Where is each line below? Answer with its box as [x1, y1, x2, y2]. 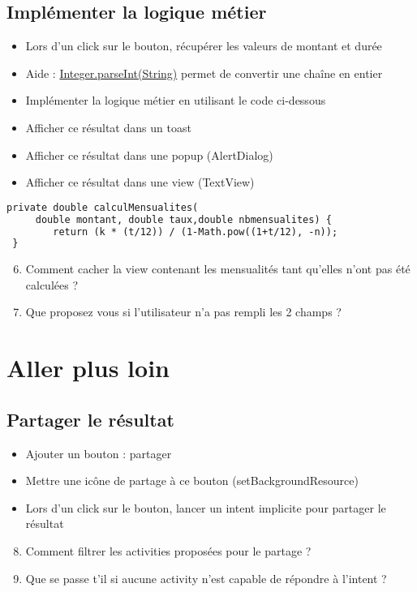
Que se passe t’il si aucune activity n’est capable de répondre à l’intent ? [25, 569, 387, 586]
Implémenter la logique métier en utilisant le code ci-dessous [25, 92, 326, 109]
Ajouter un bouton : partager [25, 444, 172, 461]
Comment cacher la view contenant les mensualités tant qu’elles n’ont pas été [25, 260, 411, 277]
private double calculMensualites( [6, 201, 199, 213]
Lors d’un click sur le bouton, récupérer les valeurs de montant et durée [25, 37, 382, 54]
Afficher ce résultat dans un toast [25, 118, 191, 135]
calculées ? [25, 276, 79, 293]
